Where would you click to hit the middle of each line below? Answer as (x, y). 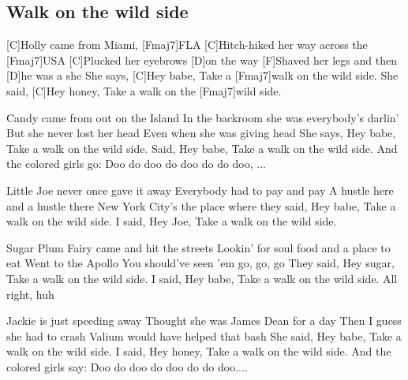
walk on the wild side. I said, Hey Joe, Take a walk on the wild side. (172, 221)
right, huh (30, 294)
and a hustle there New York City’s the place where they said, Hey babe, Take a (201, 205)
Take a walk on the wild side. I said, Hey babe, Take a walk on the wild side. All (202, 278)
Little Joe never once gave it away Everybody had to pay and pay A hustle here (200, 190)
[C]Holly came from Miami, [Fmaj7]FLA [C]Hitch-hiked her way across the (187, 45)
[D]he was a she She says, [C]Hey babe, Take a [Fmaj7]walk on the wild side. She (202, 75)
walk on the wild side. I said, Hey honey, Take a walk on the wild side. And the (199, 351)
